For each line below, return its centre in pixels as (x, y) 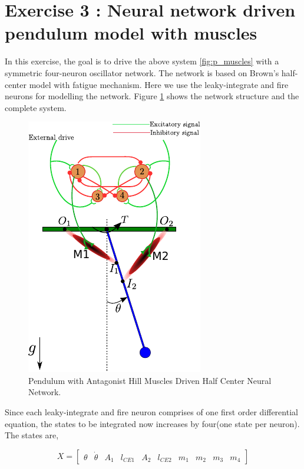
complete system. (36, 107)
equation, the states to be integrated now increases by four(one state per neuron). (152, 423)
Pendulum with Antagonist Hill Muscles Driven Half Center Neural (150, 380)
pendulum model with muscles (131, 33)
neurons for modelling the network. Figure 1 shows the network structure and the (152, 96)
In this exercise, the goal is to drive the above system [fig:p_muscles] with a (142, 61)
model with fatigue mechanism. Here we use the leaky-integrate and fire (159, 84)
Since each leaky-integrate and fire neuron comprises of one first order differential (151, 412)
